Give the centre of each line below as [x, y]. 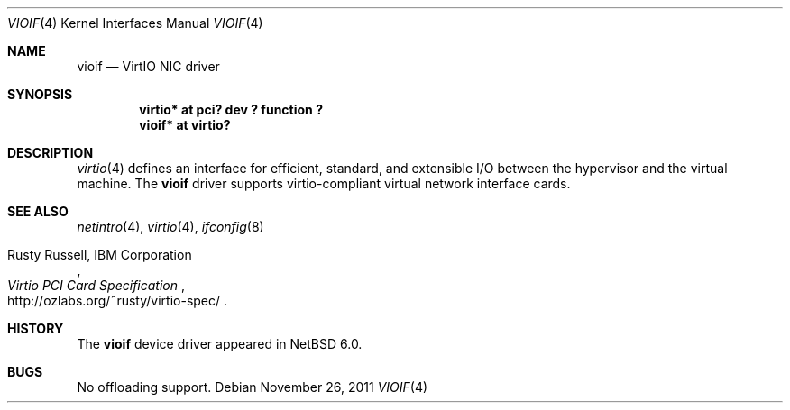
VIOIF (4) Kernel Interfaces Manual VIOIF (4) [135, 23]
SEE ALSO [38, 211]
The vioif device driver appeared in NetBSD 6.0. [220, 344]
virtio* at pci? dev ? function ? [231, 109]
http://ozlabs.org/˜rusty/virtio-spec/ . [118, 301]
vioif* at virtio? [185, 125]
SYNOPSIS [40, 94]
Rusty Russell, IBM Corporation [100, 255]
